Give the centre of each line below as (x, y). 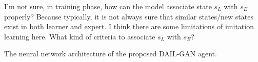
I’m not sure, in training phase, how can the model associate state (108, 6)
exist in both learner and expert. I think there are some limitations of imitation (129, 26)
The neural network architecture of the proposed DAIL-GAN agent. (111, 54)
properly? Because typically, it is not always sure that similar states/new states (129, 16)
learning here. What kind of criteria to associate (80, 36)
